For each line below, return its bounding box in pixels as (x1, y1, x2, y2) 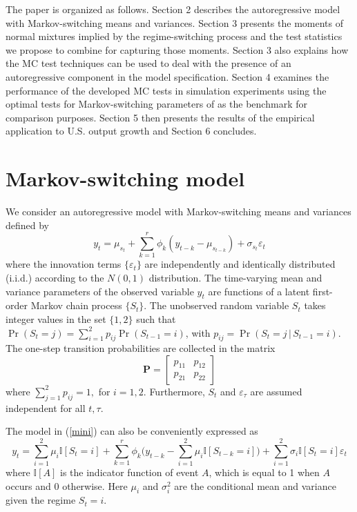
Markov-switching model (6, 164, 245, 193)
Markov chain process (30, 298, 122, 313)
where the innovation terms (6, 257, 122, 271)
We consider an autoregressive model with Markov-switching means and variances (6, 204, 351, 219)
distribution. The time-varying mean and (148, 270, 322, 284)
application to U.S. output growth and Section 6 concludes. (6, 124, 257, 138)
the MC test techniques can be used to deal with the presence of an (6, 56, 291, 70)
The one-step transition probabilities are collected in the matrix (6, 341, 276, 355)
